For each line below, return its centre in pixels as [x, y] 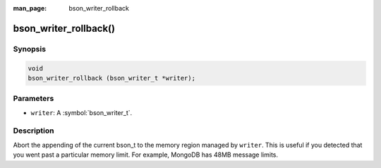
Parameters [34, 99]
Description [34, 131]
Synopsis [29, 49]
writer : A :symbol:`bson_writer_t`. [81, 112]
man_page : [30, 8]
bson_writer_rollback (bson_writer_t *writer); [111, 78]
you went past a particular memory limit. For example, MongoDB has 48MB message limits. [146, 155]
